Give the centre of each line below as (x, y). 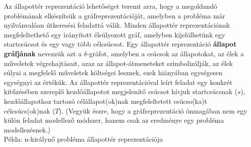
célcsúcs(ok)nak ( (30, 110)
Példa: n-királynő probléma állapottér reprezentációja (84, 139)
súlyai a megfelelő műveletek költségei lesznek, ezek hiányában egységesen (113, 73)
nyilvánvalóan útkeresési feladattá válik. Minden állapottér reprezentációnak (117, 25)
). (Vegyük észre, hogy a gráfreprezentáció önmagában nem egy (153, 110)
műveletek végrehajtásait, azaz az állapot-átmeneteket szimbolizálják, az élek (118, 63)
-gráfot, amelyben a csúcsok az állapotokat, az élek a (165, 53)
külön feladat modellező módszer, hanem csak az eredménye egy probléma (114, 120)
